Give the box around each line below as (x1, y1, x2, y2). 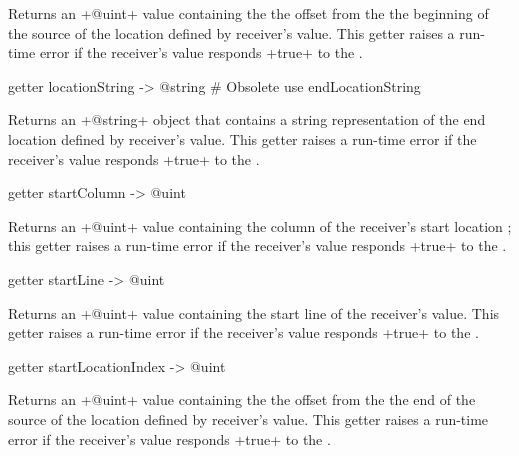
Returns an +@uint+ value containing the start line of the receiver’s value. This (8, 302, 500, 323)
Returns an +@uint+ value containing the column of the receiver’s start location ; (8, 215, 512, 236)
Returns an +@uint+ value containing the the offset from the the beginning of (8, 3, 489, 23)
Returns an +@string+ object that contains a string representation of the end (8, 109, 486, 130)
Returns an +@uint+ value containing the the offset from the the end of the (8, 389, 476, 410)
